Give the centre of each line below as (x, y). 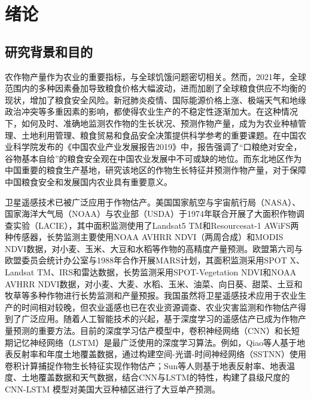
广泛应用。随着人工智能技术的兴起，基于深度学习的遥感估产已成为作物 (159, 319)
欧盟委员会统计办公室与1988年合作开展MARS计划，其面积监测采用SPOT (146, 260)
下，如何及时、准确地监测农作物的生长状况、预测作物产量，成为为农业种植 (151, 123)
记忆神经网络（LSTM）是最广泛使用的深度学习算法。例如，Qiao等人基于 (155, 342)
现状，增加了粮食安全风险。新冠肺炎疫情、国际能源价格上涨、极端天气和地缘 (155, 99)
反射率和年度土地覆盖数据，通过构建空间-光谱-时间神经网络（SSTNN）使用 (159, 354)
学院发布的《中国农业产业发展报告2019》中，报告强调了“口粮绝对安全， (161, 147)
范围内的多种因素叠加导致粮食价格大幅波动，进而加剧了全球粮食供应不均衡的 (155, 88)
